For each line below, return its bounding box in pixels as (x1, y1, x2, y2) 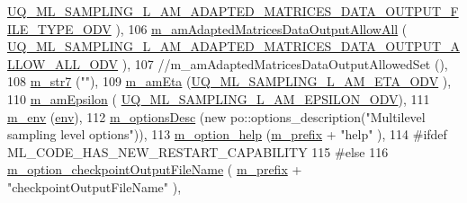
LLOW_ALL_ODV (7, 54, 119, 73)
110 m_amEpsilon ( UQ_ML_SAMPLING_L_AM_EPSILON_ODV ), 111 (7, 89, 430, 108)
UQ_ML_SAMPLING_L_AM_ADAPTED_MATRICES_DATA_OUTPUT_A (7, 37, 460, 56)
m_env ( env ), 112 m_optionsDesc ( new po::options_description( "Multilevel (7, 107, 426, 126)
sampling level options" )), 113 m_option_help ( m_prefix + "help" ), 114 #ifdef (7, 125, 447, 144)
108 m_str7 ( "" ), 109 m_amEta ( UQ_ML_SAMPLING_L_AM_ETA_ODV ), (7, 72, 452, 91)
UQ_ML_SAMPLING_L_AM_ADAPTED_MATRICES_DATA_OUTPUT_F (7, 2, 459, 20)
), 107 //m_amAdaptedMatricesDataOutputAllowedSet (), (121, 54, 448, 73)
